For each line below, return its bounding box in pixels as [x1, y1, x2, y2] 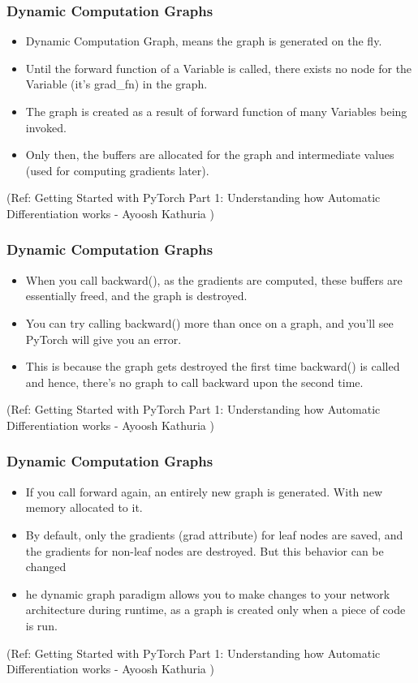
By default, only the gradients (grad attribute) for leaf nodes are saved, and [25, 526, 403, 543]
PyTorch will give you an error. [25, 330, 182, 347]
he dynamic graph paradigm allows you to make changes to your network [25, 585, 390, 602]
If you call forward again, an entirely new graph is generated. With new [25, 483, 383, 500]
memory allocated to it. [25, 499, 143, 516]
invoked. [25, 118, 67, 135]
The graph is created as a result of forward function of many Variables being [25, 103, 407, 119]
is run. [25, 616, 58, 634]
